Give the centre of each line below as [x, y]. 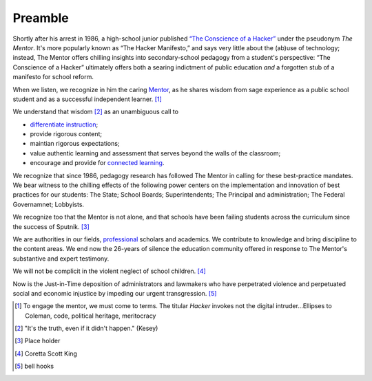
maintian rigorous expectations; [75, 144]
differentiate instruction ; [64, 124]
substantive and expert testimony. [61, 259]
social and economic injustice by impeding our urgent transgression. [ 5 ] [115, 293]
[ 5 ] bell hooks [34, 366]
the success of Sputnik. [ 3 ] [51, 226]
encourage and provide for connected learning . [97, 163]
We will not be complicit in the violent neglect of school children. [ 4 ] [109, 271]
